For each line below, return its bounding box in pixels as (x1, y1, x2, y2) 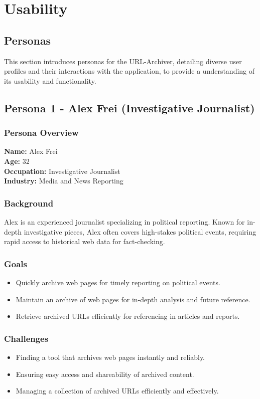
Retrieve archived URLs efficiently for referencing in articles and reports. (16, 311, 240, 321)
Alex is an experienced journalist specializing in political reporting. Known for (4, 216, 245, 227)
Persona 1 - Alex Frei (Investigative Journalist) (4, 100, 255, 115)
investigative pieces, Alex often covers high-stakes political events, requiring (24, 226, 256, 237)
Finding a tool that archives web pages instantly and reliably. (16, 351, 205, 362)
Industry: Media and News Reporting (4, 175, 123, 186)
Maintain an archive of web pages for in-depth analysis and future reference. (16, 294, 250, 304)
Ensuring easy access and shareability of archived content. (16, 368, 194, 379)
